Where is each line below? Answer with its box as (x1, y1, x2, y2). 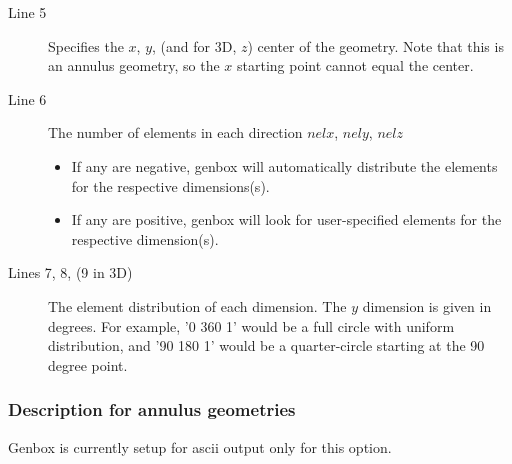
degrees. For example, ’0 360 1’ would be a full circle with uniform (48, 315, 455, 336)
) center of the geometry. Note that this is (247, 35, 504, 56)
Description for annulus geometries (8, 397, 296, 422)
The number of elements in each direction (48, 122, 303, 143)
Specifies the (48, 35, 124, 56)
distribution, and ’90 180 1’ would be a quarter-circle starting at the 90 (48, 335, 485, 356)
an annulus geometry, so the (48, 55, 220, 76)
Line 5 (8, 2, 47, 22)
